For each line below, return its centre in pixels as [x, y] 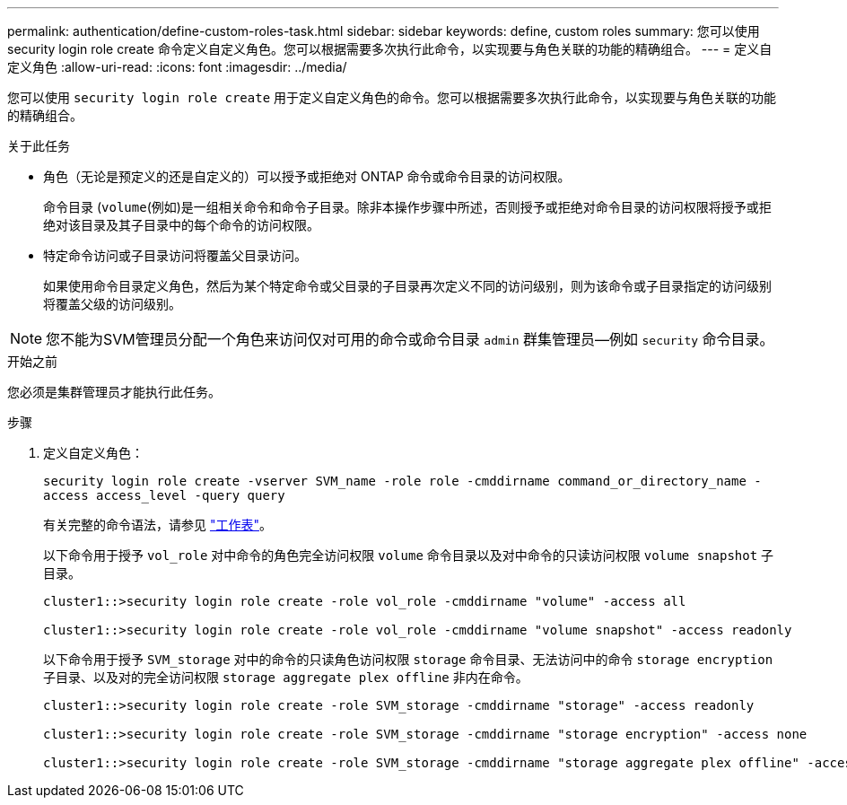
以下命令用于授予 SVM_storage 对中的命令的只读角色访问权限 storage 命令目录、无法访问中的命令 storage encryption [408, 659]
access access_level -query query [164, 495]
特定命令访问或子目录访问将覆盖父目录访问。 [175, 255]
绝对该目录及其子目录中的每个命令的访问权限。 [181, 225]
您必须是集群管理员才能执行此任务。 [114, 392]
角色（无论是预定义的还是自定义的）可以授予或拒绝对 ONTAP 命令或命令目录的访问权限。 [307, 176]
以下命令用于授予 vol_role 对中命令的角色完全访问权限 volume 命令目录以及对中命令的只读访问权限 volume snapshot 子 [409, 555]
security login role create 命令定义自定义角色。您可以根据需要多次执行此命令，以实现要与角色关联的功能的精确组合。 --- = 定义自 [390, 49]
